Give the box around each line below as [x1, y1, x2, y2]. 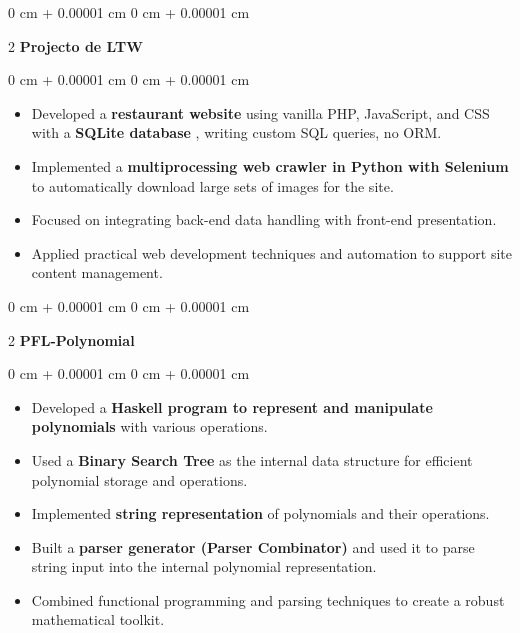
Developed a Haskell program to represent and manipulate [31, 396, 433, 417]
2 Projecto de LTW [8, 35, 143, 56]
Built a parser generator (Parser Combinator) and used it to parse [31, 536, 475, 557]
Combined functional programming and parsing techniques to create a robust [31, 589, 505, 610]
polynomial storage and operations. [31, 469, 248, 490]
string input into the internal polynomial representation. [31, 556, 377, 577]
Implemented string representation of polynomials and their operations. [31, 503, 490, 524]
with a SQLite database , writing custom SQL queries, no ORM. [31, 122, 442, 143]
